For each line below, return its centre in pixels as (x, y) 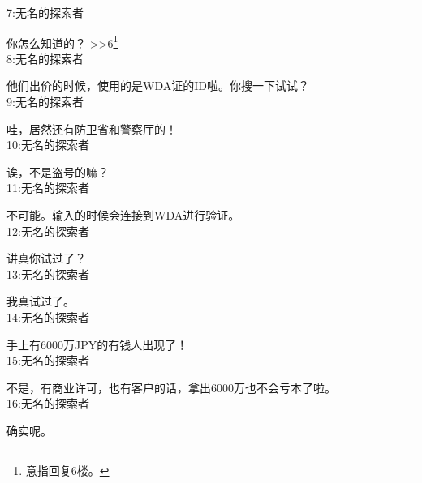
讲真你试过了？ (46, 258)
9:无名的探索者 (45, 102)
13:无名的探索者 (48, 274)
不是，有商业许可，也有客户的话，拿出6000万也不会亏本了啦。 (171, 387)
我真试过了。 (41, 301)
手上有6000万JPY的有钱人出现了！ (97, 344)
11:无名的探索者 (48, 188)
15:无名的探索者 (48, 360)
